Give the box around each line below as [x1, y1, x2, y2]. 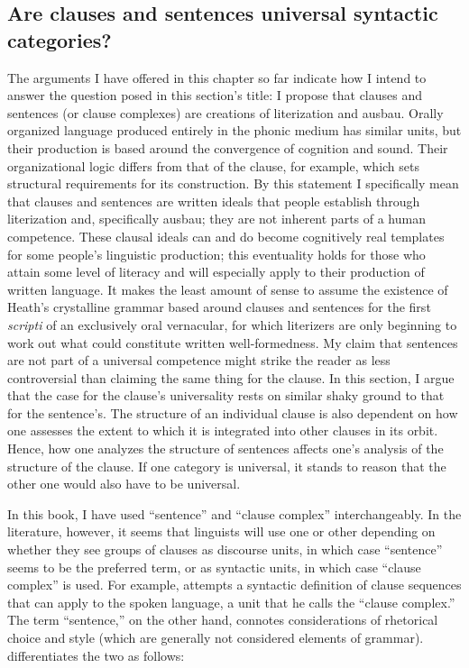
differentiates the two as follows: [7, 645, 185, 664]
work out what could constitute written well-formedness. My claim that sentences [7, 333, 458, 352]
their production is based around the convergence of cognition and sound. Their [7, 138, 448, 157]
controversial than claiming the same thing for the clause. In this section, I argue [7, 368, 455, 387]
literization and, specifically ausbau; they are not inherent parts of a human [7, 209, 426, 228]
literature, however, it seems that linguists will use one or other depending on [7, 522, 436, 541]
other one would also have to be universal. [7, 474, 241, 493]
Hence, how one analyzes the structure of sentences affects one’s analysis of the [7, 439, 444, 458]
